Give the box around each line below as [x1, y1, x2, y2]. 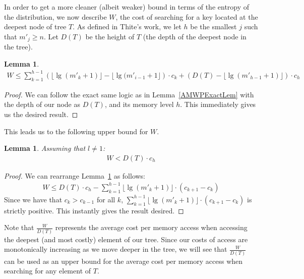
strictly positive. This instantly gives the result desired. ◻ [4, 205, 184, 215]
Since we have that [4, 194, 63, 204]
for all [96, 194, 115, 204]
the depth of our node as [4, 99, 81, 109]
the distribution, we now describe [4, 11, 107, 22]
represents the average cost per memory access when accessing [55, 222, 248, 233]
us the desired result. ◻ [4, 108, 78, 119]
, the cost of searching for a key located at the [115, 11, 258, 22]
